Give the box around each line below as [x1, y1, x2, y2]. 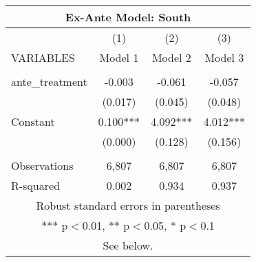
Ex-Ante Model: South [65, 9, 191, 25]
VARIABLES [11, 50, 75, 65]
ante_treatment [11, 74, 87, 89]
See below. [103, 237, 153, 253]
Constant [11, 113, 55, 129]
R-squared [11, 177, 61, 193]
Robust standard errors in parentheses [36, 197, 220, 213]
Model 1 [99, 50, 139, 65]
